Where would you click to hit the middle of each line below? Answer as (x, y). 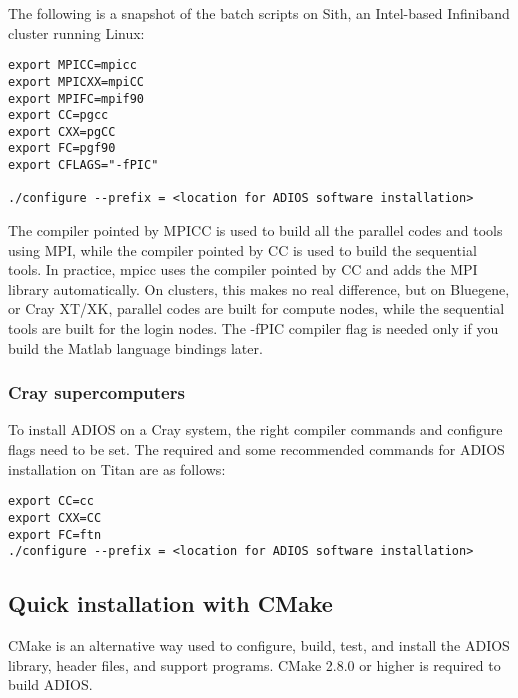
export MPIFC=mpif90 (76, 98)
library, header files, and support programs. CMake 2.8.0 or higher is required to (254, 664)
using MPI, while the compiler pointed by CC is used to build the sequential (242, 249)
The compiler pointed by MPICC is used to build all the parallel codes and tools (255, 230)
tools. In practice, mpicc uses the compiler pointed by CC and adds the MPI (243, 269)
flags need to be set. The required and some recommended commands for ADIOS (256, 449)
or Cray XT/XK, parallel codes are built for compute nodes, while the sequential (256, 308)
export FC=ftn (55, 534)
